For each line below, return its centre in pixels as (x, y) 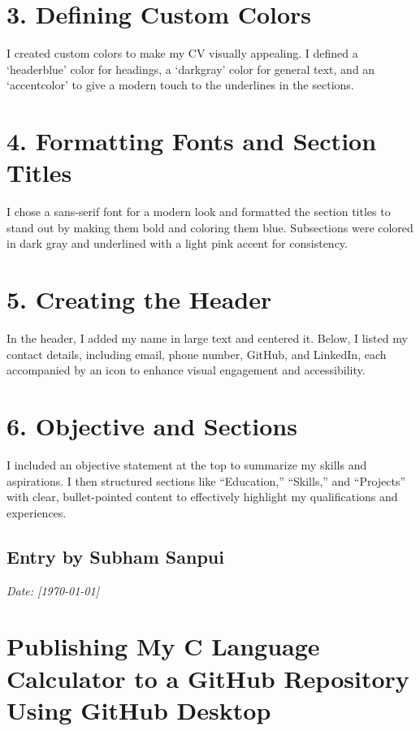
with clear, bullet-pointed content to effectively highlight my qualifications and (202, 497)
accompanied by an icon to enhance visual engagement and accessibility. (186, 370)
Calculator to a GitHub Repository (208, 678)
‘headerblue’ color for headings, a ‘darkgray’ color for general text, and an (191, 69)
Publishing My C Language (163, 646)
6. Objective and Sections (152, 426)
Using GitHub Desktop (139, 709)
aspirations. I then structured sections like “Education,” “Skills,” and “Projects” (206, 480)
